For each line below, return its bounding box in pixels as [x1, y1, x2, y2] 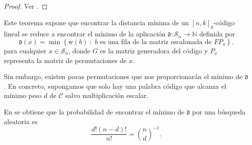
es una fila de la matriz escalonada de [100, 38, 212, 46]
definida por [199, 29, 235, 39]
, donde [68, 45, 90, 55]
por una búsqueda [192, 106, 246, 116]
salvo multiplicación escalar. [65, 90, 149, 100]
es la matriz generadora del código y [100, 45, 208, 55]
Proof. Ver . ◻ [4, 1, 48, 11]
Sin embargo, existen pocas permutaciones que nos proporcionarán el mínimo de [4, 71, 243, 81]
